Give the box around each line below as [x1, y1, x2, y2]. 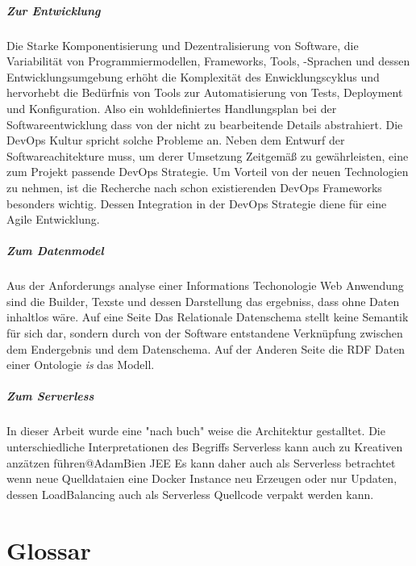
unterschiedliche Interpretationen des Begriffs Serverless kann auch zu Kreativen [6, 438, 403, 455]
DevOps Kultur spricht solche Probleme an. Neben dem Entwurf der [6, 132, 345, 149]
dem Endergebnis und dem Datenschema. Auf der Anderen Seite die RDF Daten [6, 340, 406, 357]
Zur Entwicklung [6, 2, 101, 19]
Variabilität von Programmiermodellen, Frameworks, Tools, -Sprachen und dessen [6, 52, 410, 69]
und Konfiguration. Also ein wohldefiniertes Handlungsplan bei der [6, 99, 337, 116]
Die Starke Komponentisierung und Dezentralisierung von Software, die [6, 36, 359, 53]
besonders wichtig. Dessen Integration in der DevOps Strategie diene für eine [6, 195, 387, 212]
